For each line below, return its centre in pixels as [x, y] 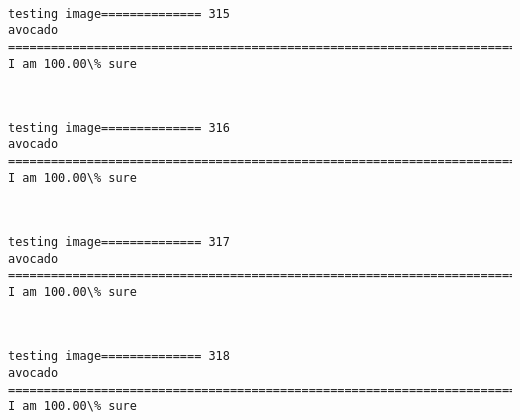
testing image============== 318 [119, 356]
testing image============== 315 [119, 13]
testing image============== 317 [119, 242]
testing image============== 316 [119, 127]
